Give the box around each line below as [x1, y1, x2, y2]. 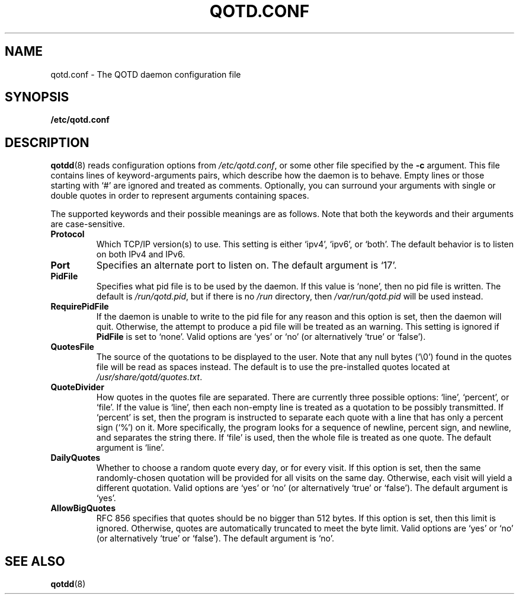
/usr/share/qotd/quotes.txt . [96, 372, 203, 383]
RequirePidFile [50, 301, 109, 312]
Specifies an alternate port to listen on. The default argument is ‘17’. [96, 259, 397, 272]
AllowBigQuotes [50, 503, 116, 514]
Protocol [50, 229, 85, 240]
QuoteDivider [50, 382, 104, 393]
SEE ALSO [5, 553, 65, 569]
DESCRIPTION [5, 135, 89, 150]
